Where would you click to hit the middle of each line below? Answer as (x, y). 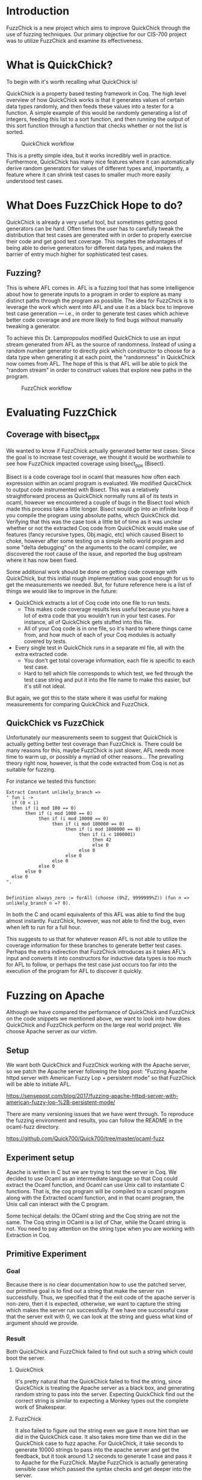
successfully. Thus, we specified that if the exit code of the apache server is (101, 1297)
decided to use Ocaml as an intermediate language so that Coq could (92, 1178)
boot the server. (26, 1358)
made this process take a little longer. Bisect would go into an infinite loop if (100, 509)
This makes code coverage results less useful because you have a (106, 609)
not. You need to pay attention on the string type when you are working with (100, 1228)
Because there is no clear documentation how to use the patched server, (96, 1284)
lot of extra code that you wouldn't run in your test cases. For (99, 615)
